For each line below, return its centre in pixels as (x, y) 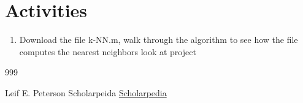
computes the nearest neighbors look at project (108, 51)
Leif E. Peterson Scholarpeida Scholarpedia (86, 92)
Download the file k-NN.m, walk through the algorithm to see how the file (159, 40)
